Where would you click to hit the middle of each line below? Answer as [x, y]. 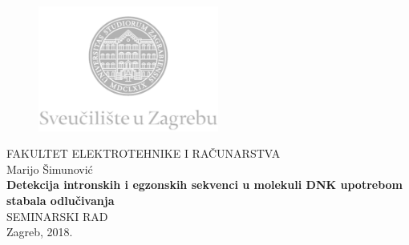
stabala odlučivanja [61, 201]
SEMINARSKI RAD [57, 216]
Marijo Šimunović [50, 169]
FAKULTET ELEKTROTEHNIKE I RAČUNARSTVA [144, 153]
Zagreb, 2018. [40, 232]
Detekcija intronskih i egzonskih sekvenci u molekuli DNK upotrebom [205, 185]
